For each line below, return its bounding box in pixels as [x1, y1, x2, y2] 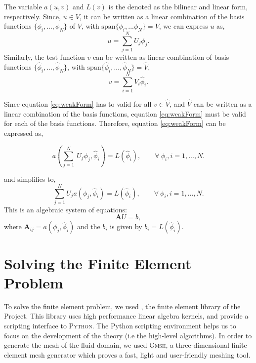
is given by [110, 221, 142, 232]
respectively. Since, [4, 11, 61, 21]
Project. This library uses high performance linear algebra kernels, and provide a [4, 311, 249, 321]
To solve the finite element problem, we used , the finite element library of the [4, 301, 241, 311]
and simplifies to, [4, 174, 56, 184]
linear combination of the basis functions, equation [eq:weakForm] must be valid [4, 108, 246, 119]
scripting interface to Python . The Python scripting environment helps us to [4, 320, 237, 330]
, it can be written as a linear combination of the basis [79, 11, 245, 21]
